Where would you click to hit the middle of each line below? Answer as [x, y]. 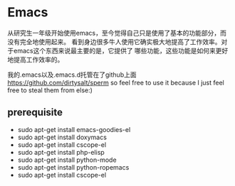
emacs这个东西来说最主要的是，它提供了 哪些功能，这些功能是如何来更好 [121, 50]
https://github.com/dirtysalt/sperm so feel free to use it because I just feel [116, 82]
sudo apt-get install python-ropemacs [73, 167]
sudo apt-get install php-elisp [61, 152]
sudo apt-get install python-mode [67, 160]
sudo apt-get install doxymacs [62, 137]
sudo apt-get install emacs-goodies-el [74, 129]
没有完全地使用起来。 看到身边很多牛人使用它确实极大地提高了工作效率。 [114, 42]
